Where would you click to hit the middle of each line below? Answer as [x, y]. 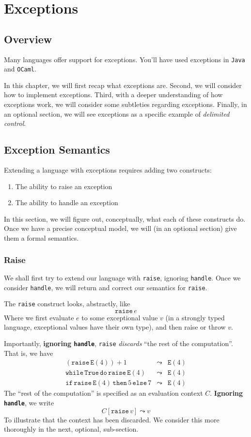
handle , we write [29, 402]
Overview [28, 39]
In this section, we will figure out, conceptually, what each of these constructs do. [125, 218]
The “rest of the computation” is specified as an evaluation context [103, 393]
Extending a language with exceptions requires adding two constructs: [108, 170]
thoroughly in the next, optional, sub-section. [71, 429]
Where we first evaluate [39, 317]
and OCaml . [20, 69]
